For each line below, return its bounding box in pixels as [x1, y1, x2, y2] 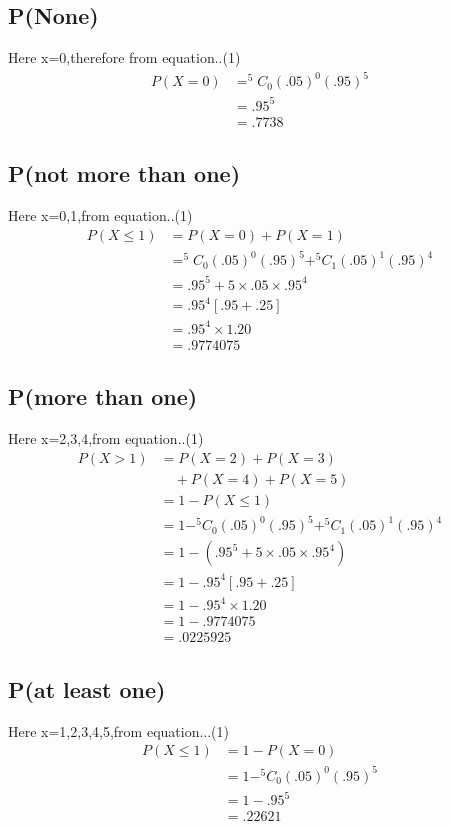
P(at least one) [8, 673, 166, 704]
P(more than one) [8, 381, 198, 412]
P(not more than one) [8, 158, 241, 189]
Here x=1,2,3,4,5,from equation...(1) [8, 720, 230, 741]
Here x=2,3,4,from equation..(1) [8, 428, 204, 449]
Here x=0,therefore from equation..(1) [8, 47, 241, 68]
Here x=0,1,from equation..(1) [8, 205, 193, 226]
